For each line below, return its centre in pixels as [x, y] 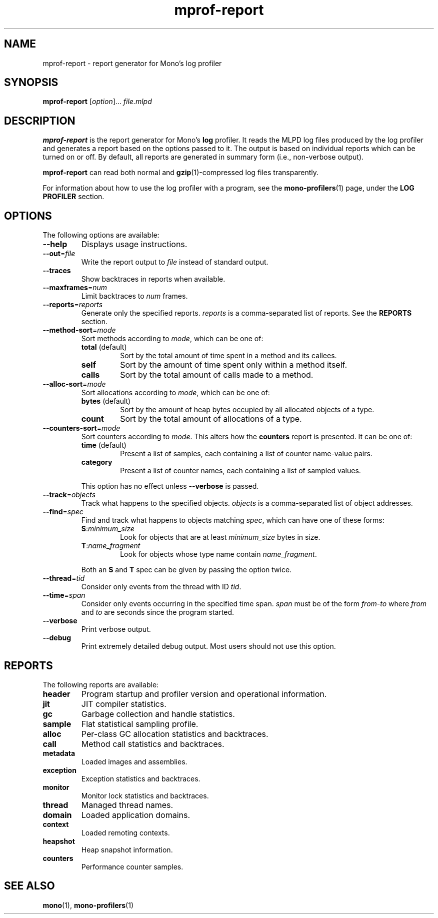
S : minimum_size [108, 529]
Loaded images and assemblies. [134, 761]
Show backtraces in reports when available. [153, 279]
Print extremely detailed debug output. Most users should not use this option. [208, 646]
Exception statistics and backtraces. [141, 778]
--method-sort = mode [79, 330]
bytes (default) [106, 401]
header [56, 694]
